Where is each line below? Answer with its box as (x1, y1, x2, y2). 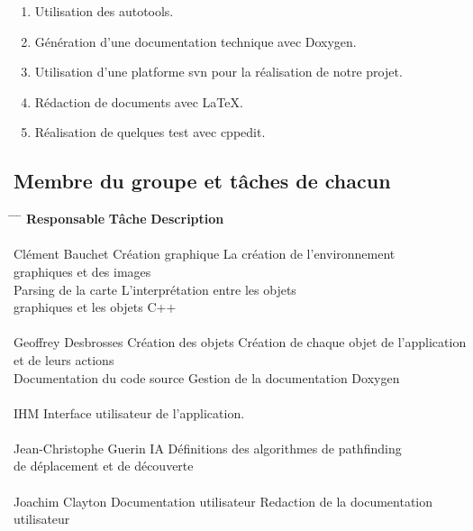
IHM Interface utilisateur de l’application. (14, 403, 245, 422)
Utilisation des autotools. (34, 2, 174, 20)
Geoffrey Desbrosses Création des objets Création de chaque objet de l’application (14, 333, 467, 352)
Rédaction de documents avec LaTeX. (34, 92, 243, 111)
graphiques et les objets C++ (14, 298, 177, 316)
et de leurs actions (14, 350, 114, 369)
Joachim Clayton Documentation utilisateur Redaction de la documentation (14, 491, 433, 510)
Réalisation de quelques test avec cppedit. (34, 123, 266, 142)
